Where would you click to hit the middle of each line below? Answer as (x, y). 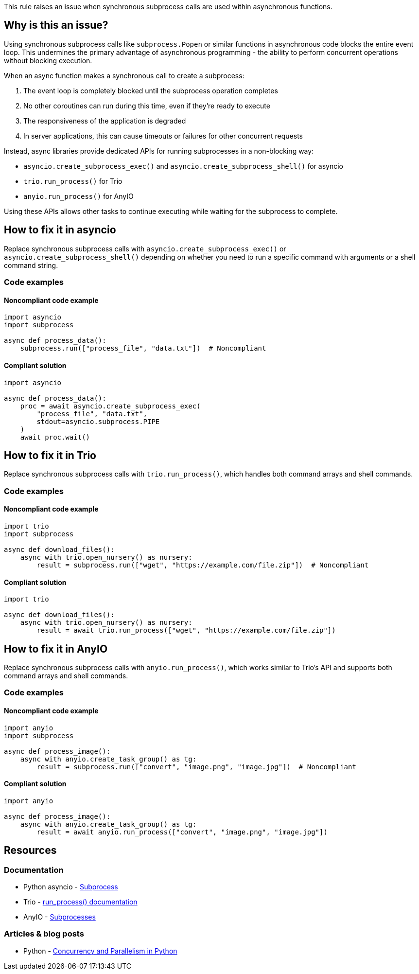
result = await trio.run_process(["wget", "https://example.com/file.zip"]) (186, 630)
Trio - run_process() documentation (80, 902)
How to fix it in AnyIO (56, 649)
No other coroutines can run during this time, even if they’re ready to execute (147, 106)
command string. (31, 265)
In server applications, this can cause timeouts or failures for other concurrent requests (163, 136)
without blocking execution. (48, 60)
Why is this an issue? (56, 25)
